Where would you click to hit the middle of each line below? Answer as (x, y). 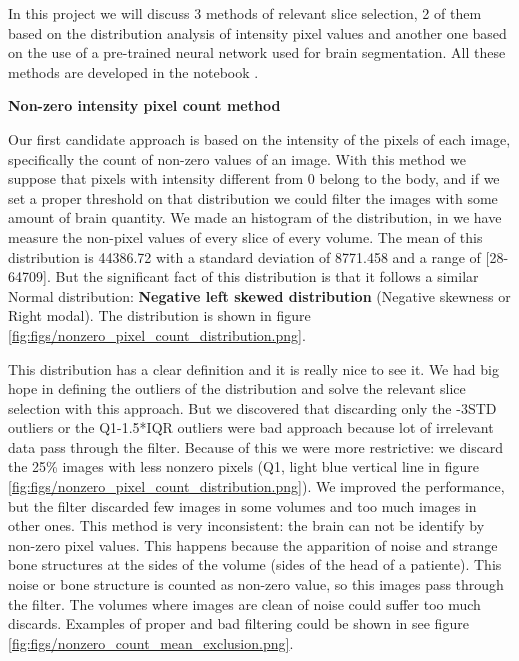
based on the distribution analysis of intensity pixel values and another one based (257, 32)
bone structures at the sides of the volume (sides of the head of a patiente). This (255, 564)
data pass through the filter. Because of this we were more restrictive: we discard (256, 446)
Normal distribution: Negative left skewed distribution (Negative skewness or (259, 295)
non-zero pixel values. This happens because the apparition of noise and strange (253, 544)
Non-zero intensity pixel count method (144, 105)
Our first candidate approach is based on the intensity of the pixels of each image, (259, 138)
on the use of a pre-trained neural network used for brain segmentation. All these (257, 52)
